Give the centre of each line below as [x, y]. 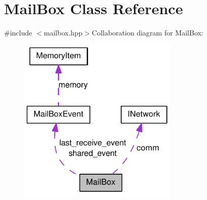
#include [18, 33]
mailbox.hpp [63, 33]
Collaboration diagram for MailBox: [148, 33]
